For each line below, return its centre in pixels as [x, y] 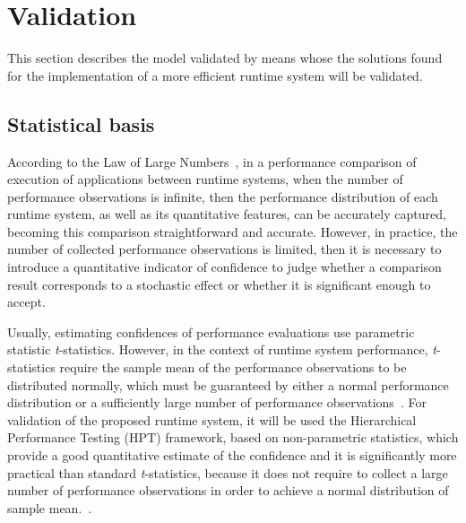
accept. [26, 302]
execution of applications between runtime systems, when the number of [205, 179]
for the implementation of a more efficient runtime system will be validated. [215, 75]
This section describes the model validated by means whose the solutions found [225, 58]
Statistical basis [81, 123]
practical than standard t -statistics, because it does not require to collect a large [228, 472]
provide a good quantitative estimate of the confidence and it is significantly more [232, 455]
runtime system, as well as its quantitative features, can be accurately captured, [227, 214]
